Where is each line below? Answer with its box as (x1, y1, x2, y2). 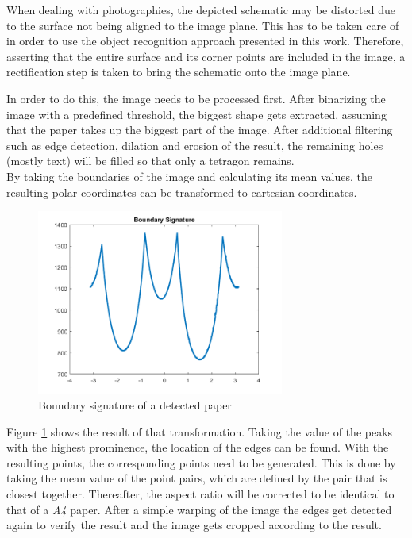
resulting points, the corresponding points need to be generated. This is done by (6, 454, 396, 471)
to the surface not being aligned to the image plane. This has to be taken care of (6, 17, 399, 33)
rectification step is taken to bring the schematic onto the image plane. (6, 63, 351, 80)
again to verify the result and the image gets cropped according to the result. (6, 517, 382, 533)
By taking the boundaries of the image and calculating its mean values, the (6, 167, 372, 184)
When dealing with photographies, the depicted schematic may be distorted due (6, 2, 395, 17)
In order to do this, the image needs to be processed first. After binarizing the (6, 90, 386, 106)
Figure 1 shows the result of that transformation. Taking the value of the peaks (6, 423, 393, 440)
